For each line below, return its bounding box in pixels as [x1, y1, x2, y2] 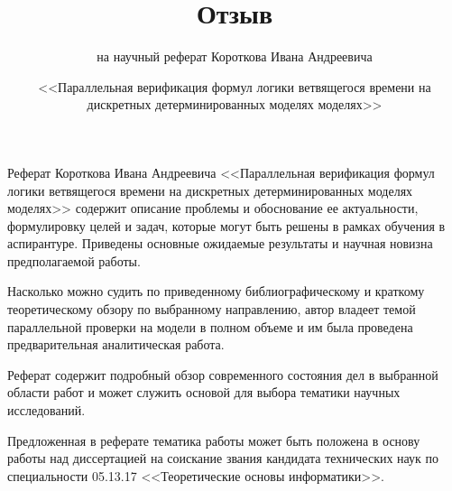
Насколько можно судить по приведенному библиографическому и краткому [7, 282, 425, 301]
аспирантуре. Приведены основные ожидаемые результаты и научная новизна [7, 234, 433, 253]
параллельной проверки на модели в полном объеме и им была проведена [7, 317, 413, 336]
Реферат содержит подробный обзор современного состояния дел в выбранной [7, 365, 438, 384]
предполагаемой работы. [7, 251, 141, 270]
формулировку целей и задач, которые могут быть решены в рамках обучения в [7, 216, 446, 235]
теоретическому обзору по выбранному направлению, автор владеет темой [7, 300, 416, 319]
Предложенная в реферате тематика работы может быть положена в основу [7, 431, 420, 449]
